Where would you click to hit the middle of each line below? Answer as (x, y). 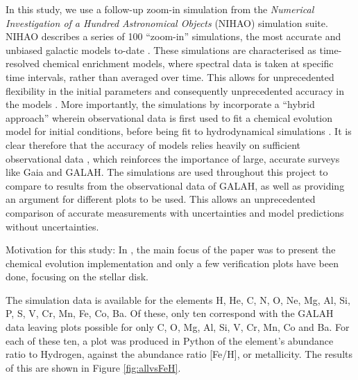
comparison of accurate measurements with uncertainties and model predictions (175, 212)
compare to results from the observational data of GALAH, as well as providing (175, 185)
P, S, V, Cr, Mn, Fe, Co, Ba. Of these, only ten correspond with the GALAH (170, 313)
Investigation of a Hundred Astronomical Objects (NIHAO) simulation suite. (167, 22)
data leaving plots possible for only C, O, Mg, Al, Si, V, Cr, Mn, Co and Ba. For (178, 327)
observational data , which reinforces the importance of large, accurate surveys (173, 158)
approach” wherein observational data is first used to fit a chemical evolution (169, 117)
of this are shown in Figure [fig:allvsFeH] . (93, 367)
